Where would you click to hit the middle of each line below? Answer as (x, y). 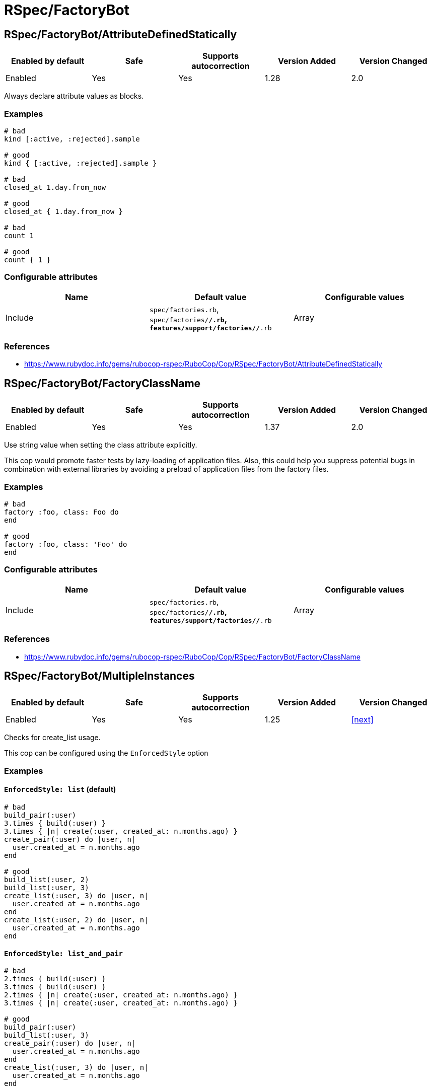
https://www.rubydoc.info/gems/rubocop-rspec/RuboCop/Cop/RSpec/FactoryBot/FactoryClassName (192, 657)
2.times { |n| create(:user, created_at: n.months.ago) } (121, 995)
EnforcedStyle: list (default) (60, 789)
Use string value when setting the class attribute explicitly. (101, 445)
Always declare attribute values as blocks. (74, 96)
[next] (362, 720)
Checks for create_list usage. (52, 738)
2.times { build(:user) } (55, 979)
